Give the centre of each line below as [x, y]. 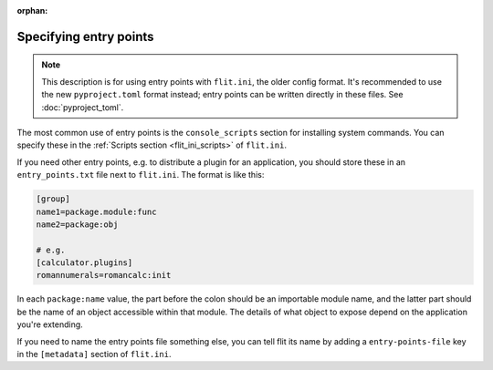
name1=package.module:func [96, 211]
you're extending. [50, 324]
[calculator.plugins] [84, 263]
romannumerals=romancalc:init [104, 275]
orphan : [32, 10]
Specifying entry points [85, 36]
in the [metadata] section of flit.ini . [94, 355]
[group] [53, 199]
